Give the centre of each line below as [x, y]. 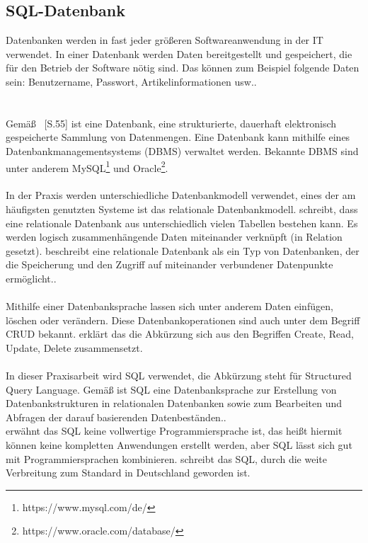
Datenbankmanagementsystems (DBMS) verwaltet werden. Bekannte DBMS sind [182, 150]
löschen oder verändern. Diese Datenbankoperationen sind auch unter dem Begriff [183, 320]
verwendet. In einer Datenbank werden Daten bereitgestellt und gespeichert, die [179, 53]
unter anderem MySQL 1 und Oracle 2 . [87, 166]
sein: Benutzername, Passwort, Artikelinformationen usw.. [131, 81]
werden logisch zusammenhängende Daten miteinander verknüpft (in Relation [174, 237]
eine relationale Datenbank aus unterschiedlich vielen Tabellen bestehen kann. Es [182, 223]
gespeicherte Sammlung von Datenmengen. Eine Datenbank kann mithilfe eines [178, 137]
